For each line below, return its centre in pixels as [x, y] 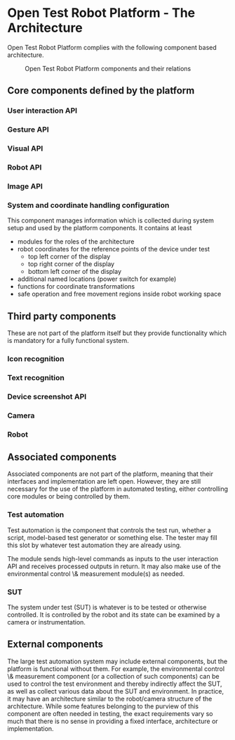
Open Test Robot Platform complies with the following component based [112, 47]
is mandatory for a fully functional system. [68, 341]
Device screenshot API [47, 396]
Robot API [25, 168]
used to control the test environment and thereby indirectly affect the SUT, [115, 684]
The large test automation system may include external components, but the [117, 661]
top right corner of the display [71, 264]
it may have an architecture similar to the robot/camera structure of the [110, 698]
